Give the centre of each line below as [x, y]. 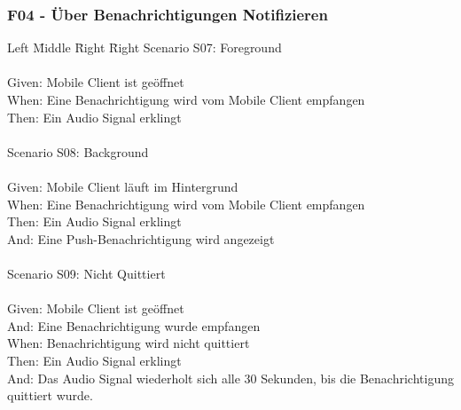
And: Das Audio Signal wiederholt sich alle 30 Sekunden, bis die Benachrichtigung [230, 378]
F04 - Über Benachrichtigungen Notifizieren [168, 14]
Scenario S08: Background [78, 151]
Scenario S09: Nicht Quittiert [86, 273]
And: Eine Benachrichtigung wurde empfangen [134, 325]
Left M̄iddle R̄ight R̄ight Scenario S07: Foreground [145, 47]
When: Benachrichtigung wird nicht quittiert [129, 343]
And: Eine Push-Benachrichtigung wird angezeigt [141, 238]
